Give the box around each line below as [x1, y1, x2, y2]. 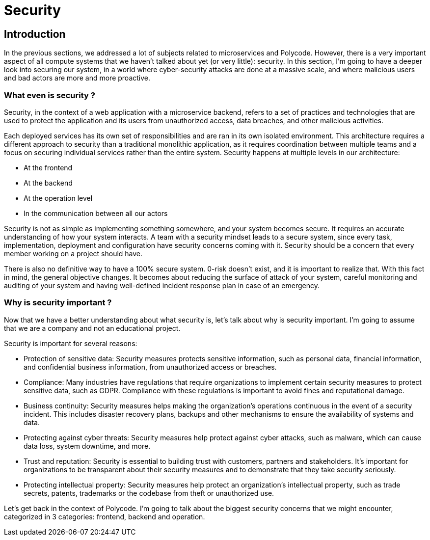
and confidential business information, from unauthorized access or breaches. [24, 362, 277, 371]
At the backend [24, 178, 73, 187]
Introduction [4, 27, 66, 40]
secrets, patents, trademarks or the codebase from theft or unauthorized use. [24, 488, 274, 497]
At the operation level [24, 193, 93, 202]
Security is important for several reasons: [4, 339, 137, 348]
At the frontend [24, 163, 73, 172]
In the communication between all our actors [24, 209, 168, 217]
